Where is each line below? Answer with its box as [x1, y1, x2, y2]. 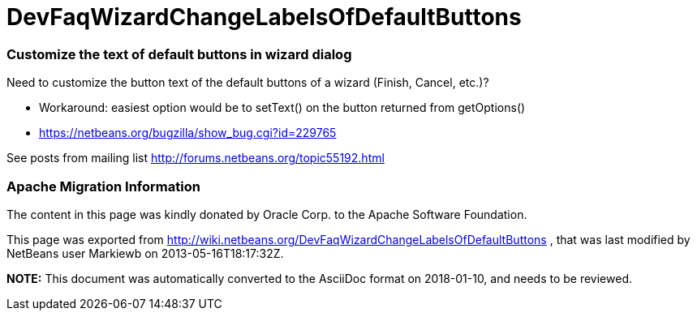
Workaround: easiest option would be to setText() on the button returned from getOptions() [39, 101, 526, 115]
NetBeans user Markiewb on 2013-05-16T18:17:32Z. [6, 246, 284, 260]
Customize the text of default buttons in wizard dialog [6, 45, 352, 62]
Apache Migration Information [6, 178, 200, 195]
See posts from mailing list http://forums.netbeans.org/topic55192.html [6, 151, 385, 165]
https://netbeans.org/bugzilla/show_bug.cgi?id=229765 [39, 126, 337, 140]
